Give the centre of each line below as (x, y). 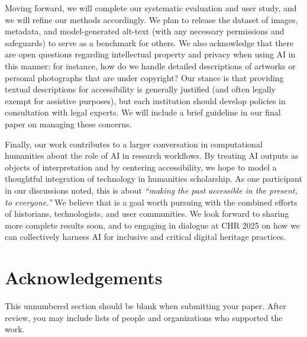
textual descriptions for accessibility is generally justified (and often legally (140, 89)
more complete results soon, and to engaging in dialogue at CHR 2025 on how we (153, 225)
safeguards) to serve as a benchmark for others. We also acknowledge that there (149, 42)
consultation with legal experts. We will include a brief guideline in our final (143, 112)
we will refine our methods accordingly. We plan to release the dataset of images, (151, 19)
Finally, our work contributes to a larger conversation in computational (134, 144)
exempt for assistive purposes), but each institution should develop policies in (145, 100)
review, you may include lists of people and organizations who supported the (144, 317)
